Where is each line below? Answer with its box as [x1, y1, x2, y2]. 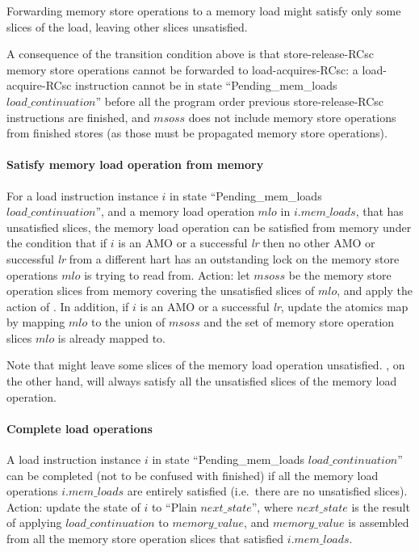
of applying [6, 514, 62, 531]
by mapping [6, 314, 65, 331]
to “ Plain [151, 498, 197, 515]
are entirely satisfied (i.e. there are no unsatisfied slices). [127, 482, 408, 499]
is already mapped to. [57, 329, 166, 346]
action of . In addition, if [6, 297, 129, 314]
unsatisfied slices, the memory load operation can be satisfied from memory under [6, 218, 412, 235]
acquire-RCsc [6, 77, 72, 94]
